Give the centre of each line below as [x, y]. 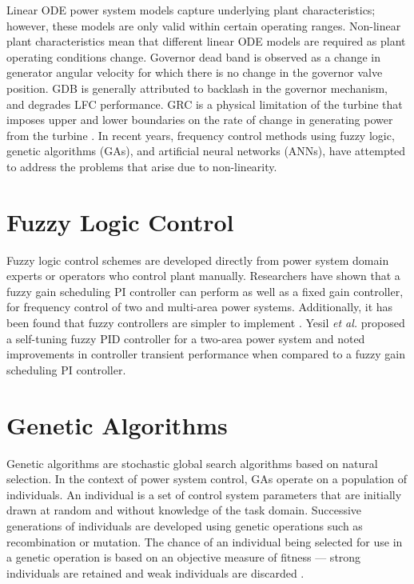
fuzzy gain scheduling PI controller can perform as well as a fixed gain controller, [205, 291]
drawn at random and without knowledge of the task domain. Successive [184, 510]
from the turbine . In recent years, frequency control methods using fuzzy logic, [201, 135]
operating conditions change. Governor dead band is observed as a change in [194, 56]
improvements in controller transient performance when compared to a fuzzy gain [206, 354]
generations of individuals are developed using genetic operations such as [185, 525]
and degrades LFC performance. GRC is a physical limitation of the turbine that [205, 104]
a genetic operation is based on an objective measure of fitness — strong [184, 557]
